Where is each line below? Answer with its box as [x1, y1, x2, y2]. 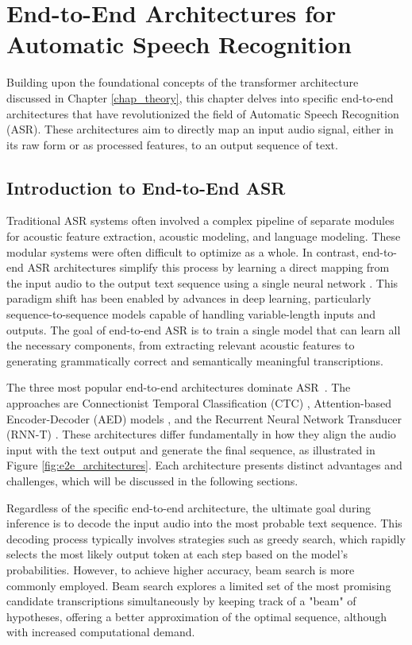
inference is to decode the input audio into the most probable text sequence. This [6, 515, 402, 531]
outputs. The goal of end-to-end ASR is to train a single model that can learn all [6, 321, 401, 338]
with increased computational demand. [6, 624, 195, 640]
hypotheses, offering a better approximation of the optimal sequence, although [6, 608, 387, 624]
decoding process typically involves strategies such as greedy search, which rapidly [6, 530, 406, 547]
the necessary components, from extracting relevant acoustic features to [6, 337, 355, 353]
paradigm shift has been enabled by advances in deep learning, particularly [6, 290, 372, 307]
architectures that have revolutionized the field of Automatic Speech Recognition [6, 105, 399, 122]
